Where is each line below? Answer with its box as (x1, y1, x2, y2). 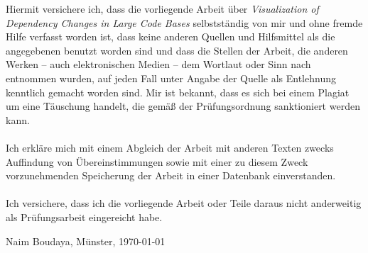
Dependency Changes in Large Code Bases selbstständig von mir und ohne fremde (6, 15, 363, 30)
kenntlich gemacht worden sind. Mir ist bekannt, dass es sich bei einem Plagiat (6, 84, 350, 99)
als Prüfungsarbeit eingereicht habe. (6, 209, 163, 224)
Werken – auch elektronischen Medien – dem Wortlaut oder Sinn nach (6, 57, 311, 72)
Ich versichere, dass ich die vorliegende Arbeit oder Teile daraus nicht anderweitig (6, 196, 362, 210)
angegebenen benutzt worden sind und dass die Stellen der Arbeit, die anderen (6, 43, 348, 57)
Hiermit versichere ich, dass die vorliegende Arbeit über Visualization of (6, 1, 319, 16)
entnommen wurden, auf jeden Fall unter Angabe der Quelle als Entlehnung (6, 70, 336, 85)
